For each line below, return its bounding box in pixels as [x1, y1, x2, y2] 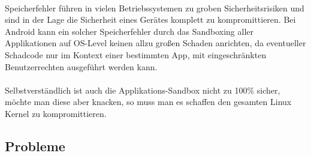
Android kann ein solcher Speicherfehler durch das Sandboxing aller [5, 25, 254, 37]
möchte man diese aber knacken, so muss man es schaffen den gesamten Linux [5, 95, 292, 108]
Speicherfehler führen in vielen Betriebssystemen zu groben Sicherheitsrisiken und [5, 1, 304, 14]
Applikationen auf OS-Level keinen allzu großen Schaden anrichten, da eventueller [5, 37, 306, 49]
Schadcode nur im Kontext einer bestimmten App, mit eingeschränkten [5, 48, 267, 61]
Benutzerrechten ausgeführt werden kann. [5, 60, 158, 73]
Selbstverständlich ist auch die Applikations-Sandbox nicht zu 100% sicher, [5, 83, 280, 96]
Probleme [5, 136, 65, 155]
